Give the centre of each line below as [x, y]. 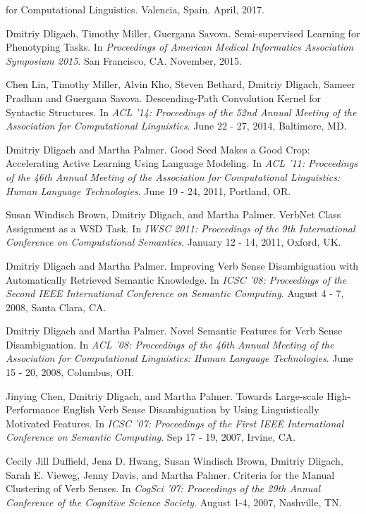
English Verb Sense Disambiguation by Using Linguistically [191, 409]
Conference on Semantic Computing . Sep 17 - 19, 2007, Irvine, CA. [151, 437]
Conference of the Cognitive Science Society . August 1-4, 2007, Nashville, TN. [174, 502]
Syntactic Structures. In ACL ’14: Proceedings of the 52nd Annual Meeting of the [181, 112]
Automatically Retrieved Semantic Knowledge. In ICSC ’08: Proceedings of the [176, 279]
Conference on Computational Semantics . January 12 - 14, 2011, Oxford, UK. [173, 242]
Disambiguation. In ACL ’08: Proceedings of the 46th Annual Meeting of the [170, 344]
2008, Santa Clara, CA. [56, 307]
